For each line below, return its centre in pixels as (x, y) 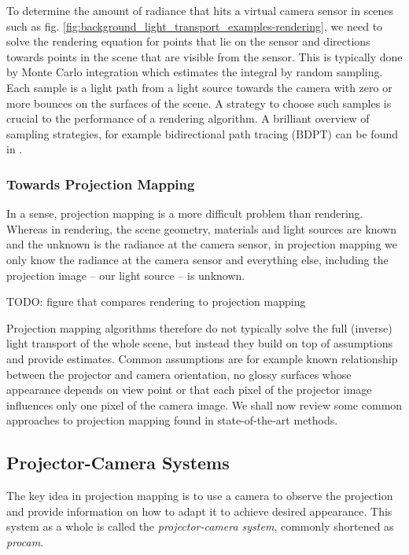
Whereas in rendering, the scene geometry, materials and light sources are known (202, 228)
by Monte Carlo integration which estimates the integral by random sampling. (195, 72)
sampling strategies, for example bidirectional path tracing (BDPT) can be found (203, 133)
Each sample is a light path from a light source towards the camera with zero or (199, 87)
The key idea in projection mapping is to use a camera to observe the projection (200, 496)
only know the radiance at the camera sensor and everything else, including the (197, 259)
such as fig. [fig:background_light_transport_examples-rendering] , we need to (195, 26)
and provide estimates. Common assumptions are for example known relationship (202, 358)
